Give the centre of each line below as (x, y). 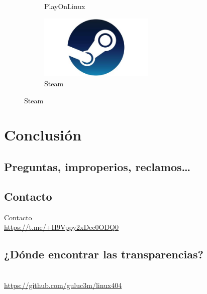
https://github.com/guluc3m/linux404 (63, 285)
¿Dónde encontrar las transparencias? (104, 254)
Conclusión (43, 135)
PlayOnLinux (65, 6)
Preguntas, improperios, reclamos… (97, 166)
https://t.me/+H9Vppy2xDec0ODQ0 (61, 227)
